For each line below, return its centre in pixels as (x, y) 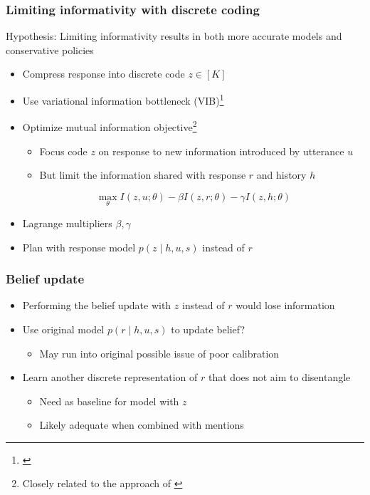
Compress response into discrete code (104, 74)
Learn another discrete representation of (110, 377)
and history (281, 175)
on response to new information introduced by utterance (221, 151)
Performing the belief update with (97, 305)
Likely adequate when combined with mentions (142, 425)
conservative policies (50, 49)
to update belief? (208, 329)
